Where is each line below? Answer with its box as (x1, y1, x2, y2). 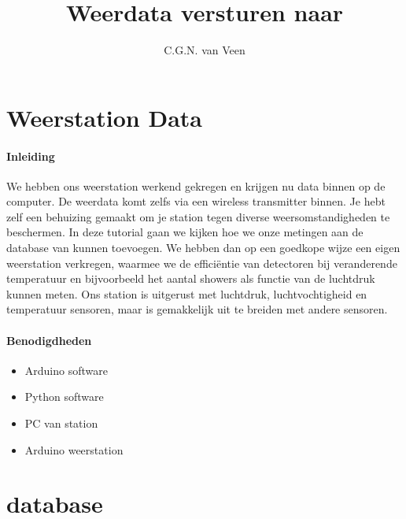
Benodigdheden (6, 332, 92, 348)
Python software (24, 388, 104, 405)
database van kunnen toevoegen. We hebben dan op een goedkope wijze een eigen (6, 239, 400, 256)
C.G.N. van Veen (164, 42, 245, 58)
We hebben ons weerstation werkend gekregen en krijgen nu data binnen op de (6, 177, 386, 194)
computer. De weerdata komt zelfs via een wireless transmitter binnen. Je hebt (6, 193, 386, 209)
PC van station (24, 415, 98, 432)
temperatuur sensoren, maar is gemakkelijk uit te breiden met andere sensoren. (6, 301, 388, 317)
